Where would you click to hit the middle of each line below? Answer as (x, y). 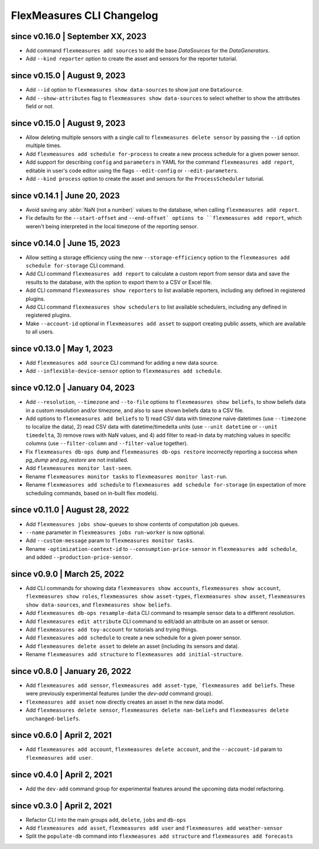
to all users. (40, 332)
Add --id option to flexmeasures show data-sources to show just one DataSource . (134, 90)
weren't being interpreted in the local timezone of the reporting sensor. (112, 226)
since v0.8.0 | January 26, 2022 (71, 671)
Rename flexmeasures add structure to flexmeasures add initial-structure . (134, 654)
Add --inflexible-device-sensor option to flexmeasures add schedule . (124, 371)
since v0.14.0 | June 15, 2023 (66, 243)
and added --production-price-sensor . (79, 557)
